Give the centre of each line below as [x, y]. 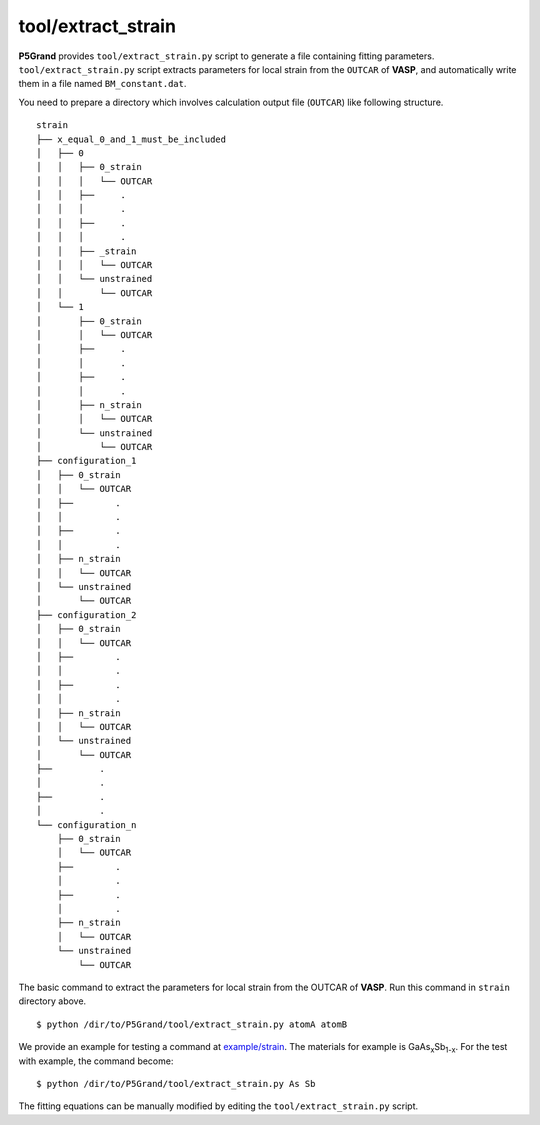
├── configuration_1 [86, 461]
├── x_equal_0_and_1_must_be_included [131, 139]
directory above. [52, 1001]
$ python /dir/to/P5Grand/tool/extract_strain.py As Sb [176, 1083]
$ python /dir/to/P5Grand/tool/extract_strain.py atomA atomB [192, 1024]
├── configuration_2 [86, 614]
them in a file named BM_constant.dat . [102, 84]
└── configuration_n [86, 824]
